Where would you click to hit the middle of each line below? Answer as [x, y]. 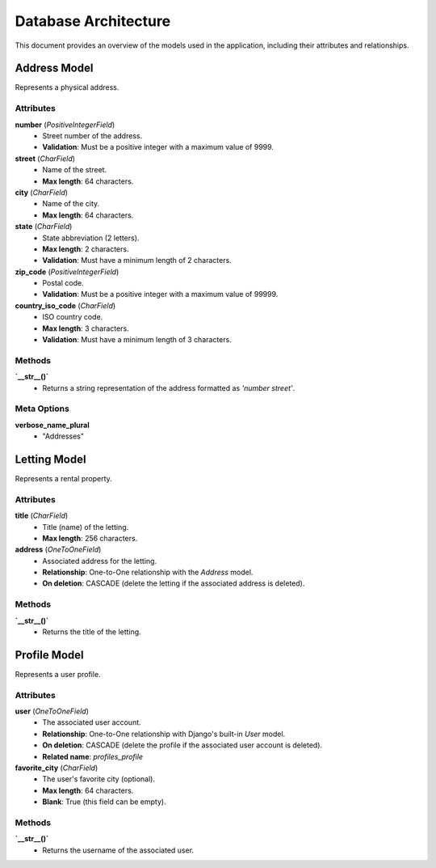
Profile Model [49, 655]
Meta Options [42, 409]
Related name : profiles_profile [93, 756]
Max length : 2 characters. [86, 249]
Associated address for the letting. [100, 561]
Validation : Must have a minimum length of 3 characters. [137, 340]
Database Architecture [93, 21]
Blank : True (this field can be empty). [104, 802]
